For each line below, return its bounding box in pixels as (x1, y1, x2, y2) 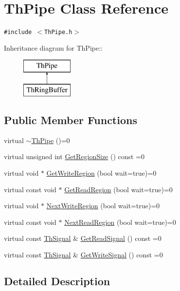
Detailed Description (4, 273, 110, 288)
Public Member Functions (4, 112, 137, 127)
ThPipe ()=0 (31, 135, 70, 145)
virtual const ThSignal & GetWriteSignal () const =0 (4, 249, 163, 259)
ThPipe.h (44, 29, 72, 36)
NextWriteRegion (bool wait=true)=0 (46, 200, 160, 211)
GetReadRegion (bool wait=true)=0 (64, 184, 173, 194)
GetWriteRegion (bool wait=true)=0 (46, 167, 157, 178)
